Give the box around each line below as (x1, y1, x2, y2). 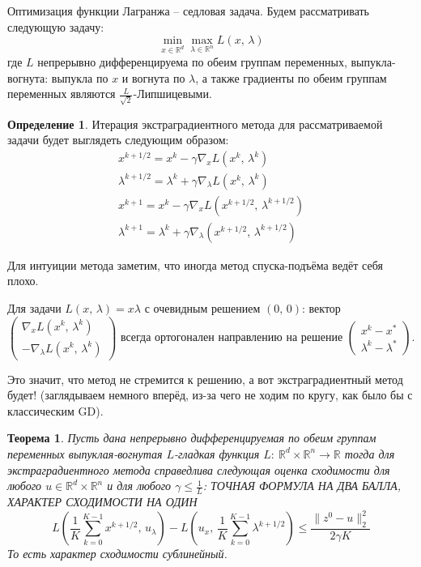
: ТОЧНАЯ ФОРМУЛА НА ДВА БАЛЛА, (202, 477, 402, 494)
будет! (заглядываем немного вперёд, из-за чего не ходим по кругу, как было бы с (7, 386, 413, 403)
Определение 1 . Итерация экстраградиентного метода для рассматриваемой (7, 115, 383, 132)
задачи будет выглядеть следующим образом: (7, 131, 229, 148)
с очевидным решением (144, 299, 261, 316)
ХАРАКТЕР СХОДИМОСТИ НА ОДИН (7, 492, 198, 509)
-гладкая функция (174, 445, 260, 462)
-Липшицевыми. (133, 85, 212, 102)
